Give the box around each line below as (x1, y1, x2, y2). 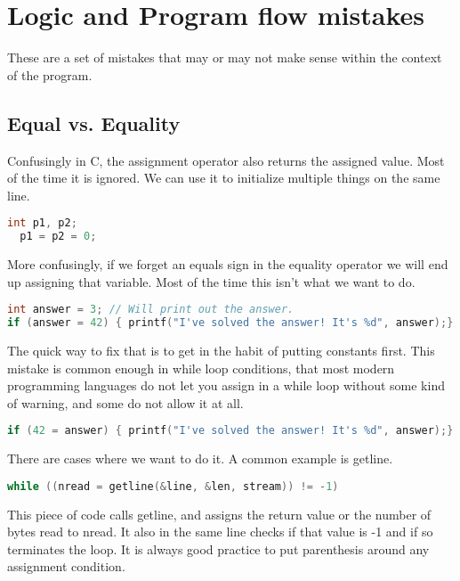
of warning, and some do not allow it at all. (7, 393, 244, 412)
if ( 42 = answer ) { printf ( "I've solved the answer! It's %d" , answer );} (7, 424, 454, 438)
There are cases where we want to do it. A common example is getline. (7, 449, 393, 468)
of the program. (7, 65, 93, 84)
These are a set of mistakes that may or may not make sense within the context (7, 48, 442, 67)
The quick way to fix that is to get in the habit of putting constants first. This (7, 340, 435, 359)
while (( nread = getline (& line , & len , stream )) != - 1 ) (7, 479, 339, 493)
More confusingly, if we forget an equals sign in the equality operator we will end (7, 255, 448, 274)
